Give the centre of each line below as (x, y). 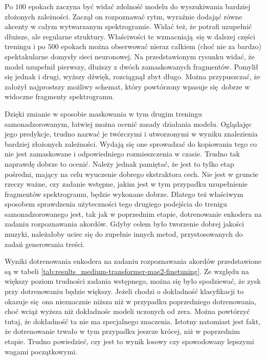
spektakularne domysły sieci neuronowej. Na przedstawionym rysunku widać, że (130, 56)
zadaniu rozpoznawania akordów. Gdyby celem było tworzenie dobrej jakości (125, 224)
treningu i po (25, 46)
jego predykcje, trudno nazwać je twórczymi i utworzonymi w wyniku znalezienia (131, 134)
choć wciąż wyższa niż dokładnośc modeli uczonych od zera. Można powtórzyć (127, 311)
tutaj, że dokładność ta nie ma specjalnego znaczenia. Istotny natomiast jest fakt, (133, 321)
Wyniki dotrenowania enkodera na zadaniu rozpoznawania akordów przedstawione (133, 261)
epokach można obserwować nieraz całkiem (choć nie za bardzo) (161, 46)
